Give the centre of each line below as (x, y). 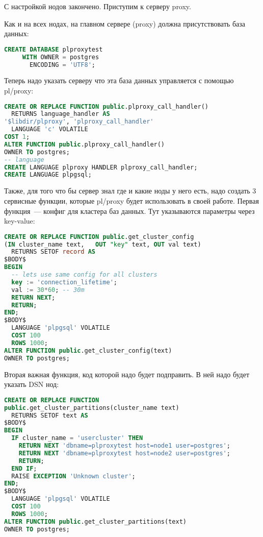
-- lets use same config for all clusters (84, 275)
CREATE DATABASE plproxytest (54, 49)
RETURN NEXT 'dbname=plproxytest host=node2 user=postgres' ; (124, 453)
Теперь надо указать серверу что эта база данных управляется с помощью (119, 80)
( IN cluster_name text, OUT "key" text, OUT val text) (103, 244)
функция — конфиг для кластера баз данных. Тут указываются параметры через (129, 211)
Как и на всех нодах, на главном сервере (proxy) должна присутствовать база (125, 23)
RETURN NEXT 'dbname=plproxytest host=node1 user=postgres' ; (124, 446)
